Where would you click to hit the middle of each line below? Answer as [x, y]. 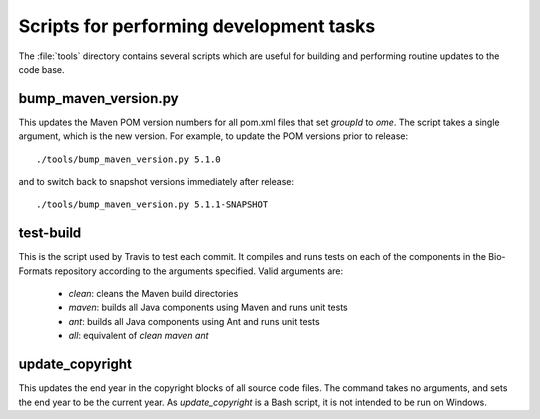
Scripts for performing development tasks [197, 26]
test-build [50, 233]
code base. [41, 69]
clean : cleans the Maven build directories [153, 294]
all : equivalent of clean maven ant [138, 336]
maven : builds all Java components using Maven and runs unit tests [208, 307]
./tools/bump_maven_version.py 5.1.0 [129, 159]
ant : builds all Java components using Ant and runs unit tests [194, 321]
